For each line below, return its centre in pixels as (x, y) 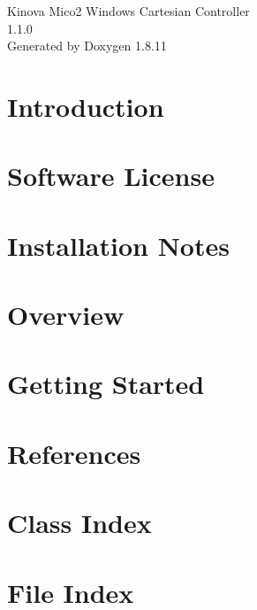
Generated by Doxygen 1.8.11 (87, 46)
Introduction (86, 106)
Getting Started (106, 384)
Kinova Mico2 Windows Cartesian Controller (128, 11)
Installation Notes (118, 245)
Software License (111, 176)
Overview (66, 315)
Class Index (79, 523)
